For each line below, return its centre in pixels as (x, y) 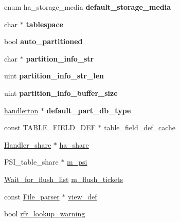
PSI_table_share (31, 162)
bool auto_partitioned (43, 41)
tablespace (44, 24)
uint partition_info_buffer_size (61, 93)
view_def (83, 196)
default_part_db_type (89, 110)
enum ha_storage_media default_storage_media (88, 7)
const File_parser (32, 196)
